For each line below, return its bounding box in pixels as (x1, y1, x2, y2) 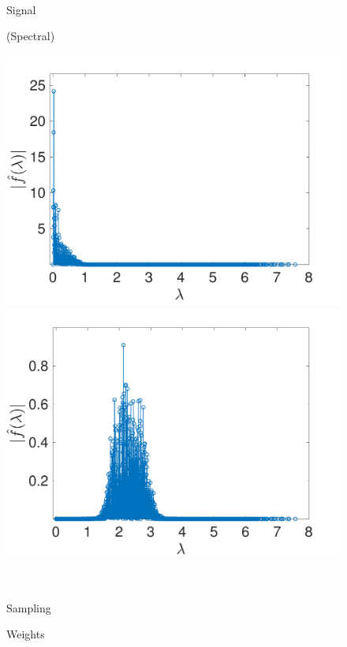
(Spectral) (6, 28, 55, 44)
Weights (6, 626, 45, 642)
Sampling (6, 599, 51, 615)
